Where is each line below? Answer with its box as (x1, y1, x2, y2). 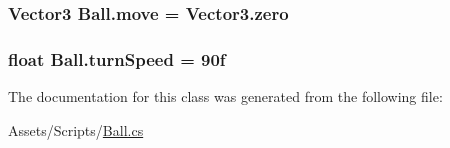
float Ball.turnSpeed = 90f (8, 46, 226, 71)
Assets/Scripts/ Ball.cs (8, 119, 144, 140)
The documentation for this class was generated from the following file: (8, 86, 443, 107)
